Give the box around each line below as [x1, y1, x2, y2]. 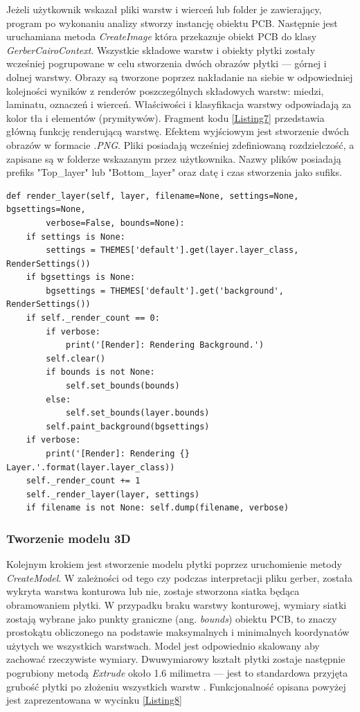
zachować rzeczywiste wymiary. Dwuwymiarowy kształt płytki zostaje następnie [6, 652, 345, 666]
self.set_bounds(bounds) [65, 381, 180, 391]
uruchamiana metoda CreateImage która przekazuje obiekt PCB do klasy [6, 29, 317, 44]
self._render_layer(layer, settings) [26, 489, 200, 499]
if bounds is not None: [46, 367, 155, 377]
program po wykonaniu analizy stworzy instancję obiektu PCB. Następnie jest [6, 15, 338, 30]
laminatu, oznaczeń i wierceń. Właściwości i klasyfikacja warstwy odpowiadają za [6, 97, 352, 112]
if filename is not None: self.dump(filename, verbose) [26, 503, 289, 513]
